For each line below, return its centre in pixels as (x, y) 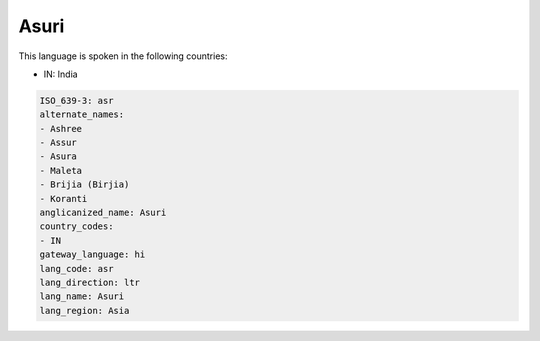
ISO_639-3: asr (76, 100)
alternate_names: (82, 114)
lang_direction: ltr (89, 282)
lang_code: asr (76, 268)
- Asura (58, 156)
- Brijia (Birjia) (84, 184)
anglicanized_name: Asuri (103, 213)
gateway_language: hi (92, 254)
